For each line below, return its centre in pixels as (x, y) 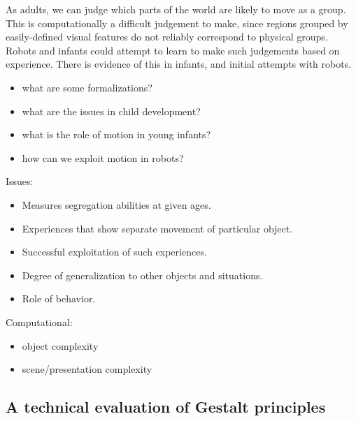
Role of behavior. (59, 298)
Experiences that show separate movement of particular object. (157, 228)
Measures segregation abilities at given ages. (116, 204)
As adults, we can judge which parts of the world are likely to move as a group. (176, 9)
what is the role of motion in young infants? (116, 134)
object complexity (60, 345)
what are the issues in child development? (111, 111)
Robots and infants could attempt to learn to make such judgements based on (173, 50)
